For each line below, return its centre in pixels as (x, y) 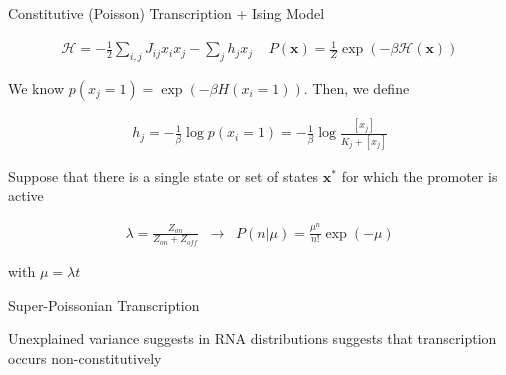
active (26, 195)
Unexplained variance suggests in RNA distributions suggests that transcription (252, 338)
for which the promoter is (419, 175)
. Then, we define (356, 87)
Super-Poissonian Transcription (104, 304)
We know (36, 87)
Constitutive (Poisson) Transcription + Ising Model (166, 13)
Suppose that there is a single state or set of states (163, 175)
